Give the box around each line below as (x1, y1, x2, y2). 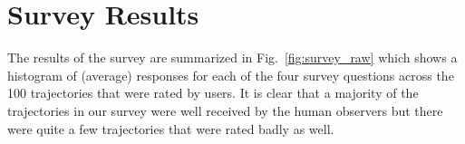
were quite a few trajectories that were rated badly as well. (7, 119, 334, 138)
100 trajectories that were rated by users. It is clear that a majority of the (7, 83, 419, 102)
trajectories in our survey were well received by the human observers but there (7, 101, 443, 120)
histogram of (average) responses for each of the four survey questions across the (7, 65, 454, 84)
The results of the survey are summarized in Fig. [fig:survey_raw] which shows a (7, 48, 458, 67)
